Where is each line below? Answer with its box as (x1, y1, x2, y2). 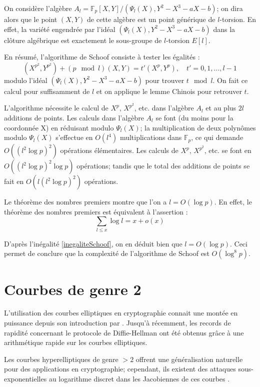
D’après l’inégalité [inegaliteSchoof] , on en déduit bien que (4, 238, 182, 248)
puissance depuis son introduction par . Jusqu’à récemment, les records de (4, 317, 231, 328)
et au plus (205, 102, 236, 113)
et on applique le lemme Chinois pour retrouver (96, 85, 242, 96)
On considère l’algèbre (4, 3, 72, 13)
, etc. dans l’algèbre (134, 102, 194, 113)
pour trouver (145, 74, 184, 85)
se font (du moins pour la (155, 112, 233, 123)
